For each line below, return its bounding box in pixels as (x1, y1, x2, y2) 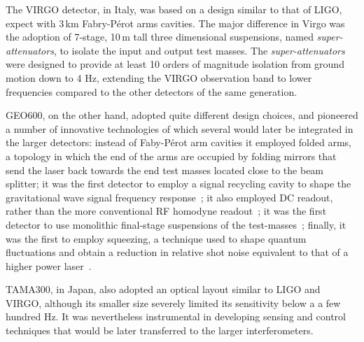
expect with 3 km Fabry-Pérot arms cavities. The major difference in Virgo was (6, 15, 345, 30)
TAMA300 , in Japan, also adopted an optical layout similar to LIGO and (6, 282, 321, 297)
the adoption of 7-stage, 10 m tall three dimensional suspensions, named (6, 29, 314, 44)
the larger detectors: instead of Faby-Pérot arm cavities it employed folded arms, (6, 135, 352, 150)
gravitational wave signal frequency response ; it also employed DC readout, (6, 190, 333, 204)
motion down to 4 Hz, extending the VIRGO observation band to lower (6, 70, 312, 85)
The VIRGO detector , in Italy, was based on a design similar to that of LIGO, (6, 2, 342, 16)
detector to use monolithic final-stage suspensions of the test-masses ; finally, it (6, 217, 346, 231)
